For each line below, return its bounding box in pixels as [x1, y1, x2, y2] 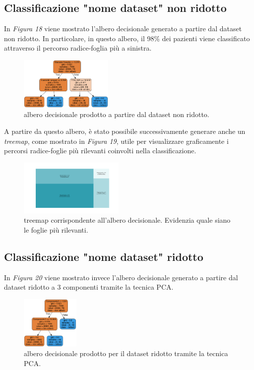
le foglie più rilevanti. [24, 224, 88, 235]
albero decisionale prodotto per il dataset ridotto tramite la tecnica [24, 348, 228, 359]
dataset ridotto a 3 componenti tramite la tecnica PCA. [4, 282, 174, 292]
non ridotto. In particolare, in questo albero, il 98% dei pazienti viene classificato [4, 33, 250, 43]
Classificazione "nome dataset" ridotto [4, 248, 203, 264]
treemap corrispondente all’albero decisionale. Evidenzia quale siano [24, 215, 231, 225]
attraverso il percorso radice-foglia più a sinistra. [4, 43, 152, 53]
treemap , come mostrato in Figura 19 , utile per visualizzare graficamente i [4, 135, 229, 146]
